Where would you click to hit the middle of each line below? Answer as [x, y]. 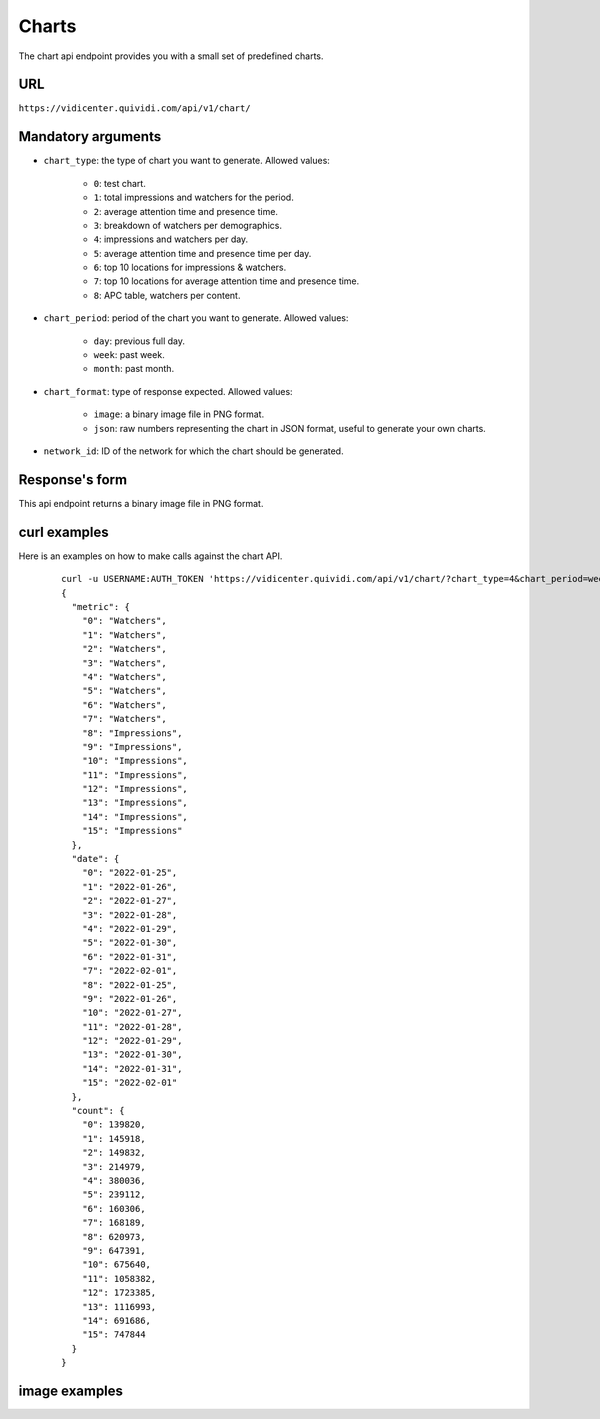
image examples [71, 1390]
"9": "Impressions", [132, 746]
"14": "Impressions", [135, 816]
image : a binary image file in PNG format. [179, 414]
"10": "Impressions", [135, 761]
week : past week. [129, 355]
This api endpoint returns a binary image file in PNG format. [141, 503]
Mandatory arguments [90, 136]
